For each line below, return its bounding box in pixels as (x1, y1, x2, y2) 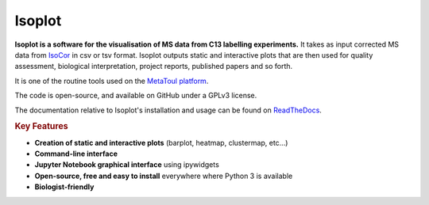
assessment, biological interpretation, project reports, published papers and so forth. (14, 62, 293, 71)
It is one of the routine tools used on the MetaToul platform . (14, 76, 209, 85)
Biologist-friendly (34, 182, 95, 192)
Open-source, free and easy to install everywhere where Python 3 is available (34, 171, 293, 180)
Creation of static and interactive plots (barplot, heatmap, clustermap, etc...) (34, 138, 288, 147)
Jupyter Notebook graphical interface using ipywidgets (34, 160, 220, 169)
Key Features (14, 121, 68, 132)
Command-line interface (34, 149, 118, 158)
